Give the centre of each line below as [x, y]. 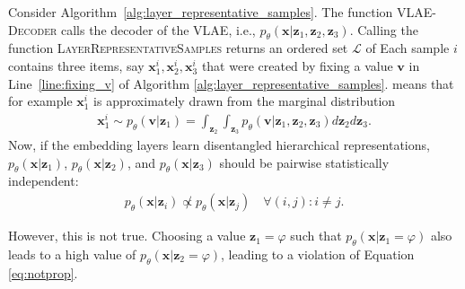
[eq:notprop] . [43, 272]
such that [316, 236]
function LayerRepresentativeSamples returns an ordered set [178, 48]
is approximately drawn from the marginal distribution [245, 101]
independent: [44, 181]
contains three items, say [76, 65]
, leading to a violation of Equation [318, 254]
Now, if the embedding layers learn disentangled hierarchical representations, [219, 145]
